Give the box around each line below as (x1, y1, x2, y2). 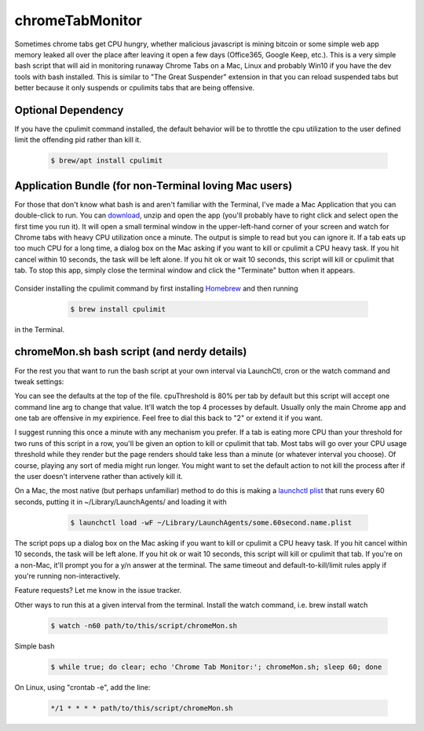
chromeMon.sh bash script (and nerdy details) (14, 345, 247, 359)
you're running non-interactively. (14, 571, 121, 580)
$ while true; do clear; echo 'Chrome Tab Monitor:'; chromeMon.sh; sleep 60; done (50, 662, 382, 671)
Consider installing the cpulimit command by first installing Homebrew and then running (14, 283, 298, 293)
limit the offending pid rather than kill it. (14, 135, 141, 144)
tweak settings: (14, 377, 64, 386)
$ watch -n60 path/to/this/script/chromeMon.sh (50, 621, 237, 630)
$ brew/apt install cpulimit (50, 156, 163, 165)
